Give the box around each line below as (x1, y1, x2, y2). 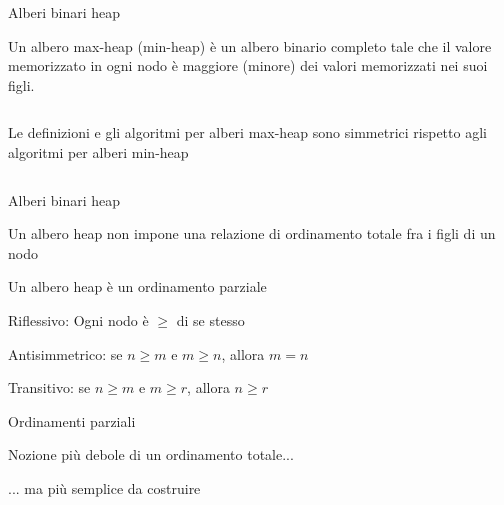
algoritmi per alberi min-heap (8, 141, 189, 162)
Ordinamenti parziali (8, 410, 136, 431)
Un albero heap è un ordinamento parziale (8, 276, 267, 297)
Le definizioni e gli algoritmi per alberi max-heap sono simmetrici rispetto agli (8, 122, 487, 143)
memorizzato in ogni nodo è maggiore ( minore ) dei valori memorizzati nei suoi (8, 55, 488, 76)
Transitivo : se (8, 377, 91, 398)
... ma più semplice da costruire (8, 477, 201, 498)
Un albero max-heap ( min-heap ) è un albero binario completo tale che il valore (8, 35, 492, 56)
